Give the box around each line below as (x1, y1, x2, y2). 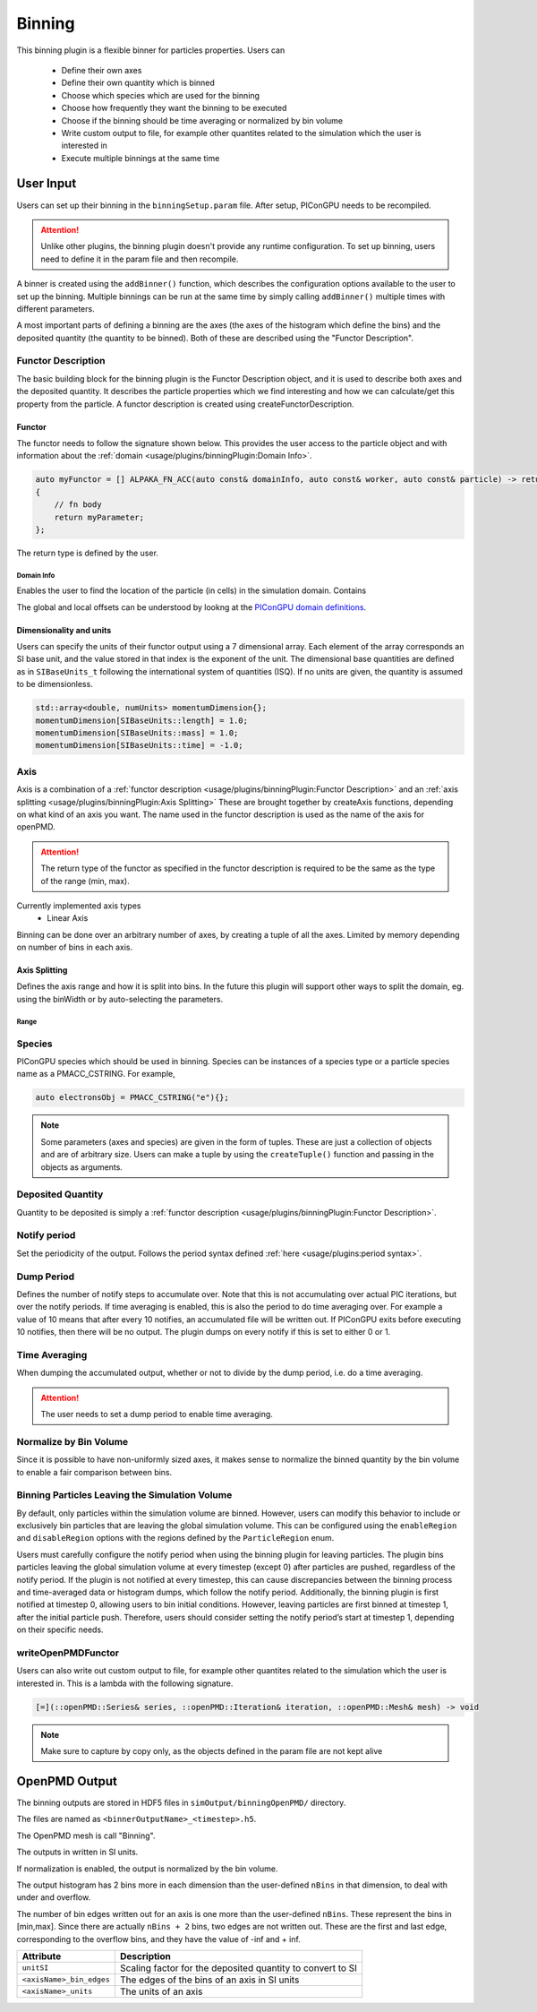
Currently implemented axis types (16, 900, 141, 911)
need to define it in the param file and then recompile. (40, 254, 239, 264)
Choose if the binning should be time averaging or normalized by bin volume (61, 115, 344, 125)
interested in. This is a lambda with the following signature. (16, 1678, 234, 1689)
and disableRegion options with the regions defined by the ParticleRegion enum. (16, 1533, 335, 1543)
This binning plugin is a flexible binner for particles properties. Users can (16, 45, 286, 56)
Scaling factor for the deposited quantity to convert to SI (119, 1962, 358, 1974)
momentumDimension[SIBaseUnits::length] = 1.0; (35, 715, 248, 726)
